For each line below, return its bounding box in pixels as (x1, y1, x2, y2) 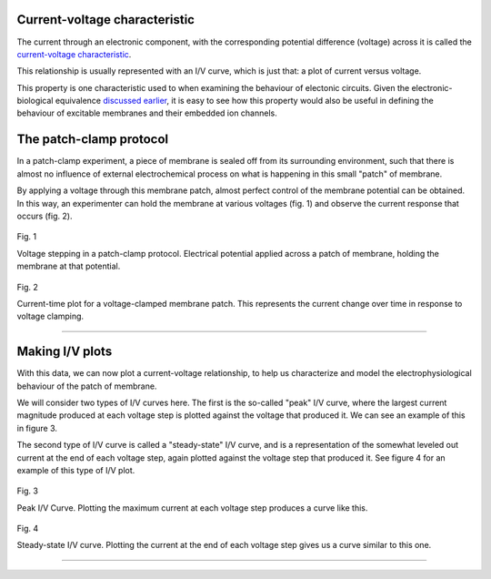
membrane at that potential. (16, 260, 121, 272)
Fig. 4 (16, 523, 39, 534)
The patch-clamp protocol (16, 132, 169, 147)
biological (16, 96, 54, 107)
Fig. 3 (16, 485, 38, 496)
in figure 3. (16, 422, 58, 433)
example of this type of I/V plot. (16, 464, 135, 475)
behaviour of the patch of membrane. (16, 381, 157, 391)
